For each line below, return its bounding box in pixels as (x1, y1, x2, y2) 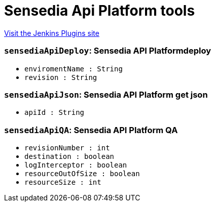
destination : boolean (24, 152, 115, 160)
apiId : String (24, 108, 85, 117)
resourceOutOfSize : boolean (24, 170, 140, 178)
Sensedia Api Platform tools (4, 2, 195, 19)
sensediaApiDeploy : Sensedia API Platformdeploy (4, 46, 211, 56)
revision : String (24, 73, 97, 81)
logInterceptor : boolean (24, 161, 127, 169)
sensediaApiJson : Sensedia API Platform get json (4, 89, 208, 100)
